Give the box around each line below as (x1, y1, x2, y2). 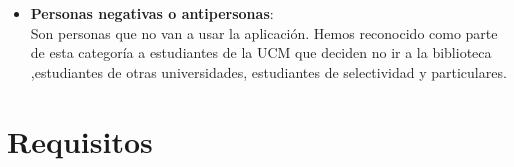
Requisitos (7, 120, 153, 161)
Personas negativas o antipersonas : (30, 3, 274, 23)
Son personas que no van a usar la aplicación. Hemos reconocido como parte (30, 22, 498, 43)
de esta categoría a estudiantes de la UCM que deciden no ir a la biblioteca (30, 42, 492, 63)
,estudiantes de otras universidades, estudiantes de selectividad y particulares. (30, 61, 507, 82)
